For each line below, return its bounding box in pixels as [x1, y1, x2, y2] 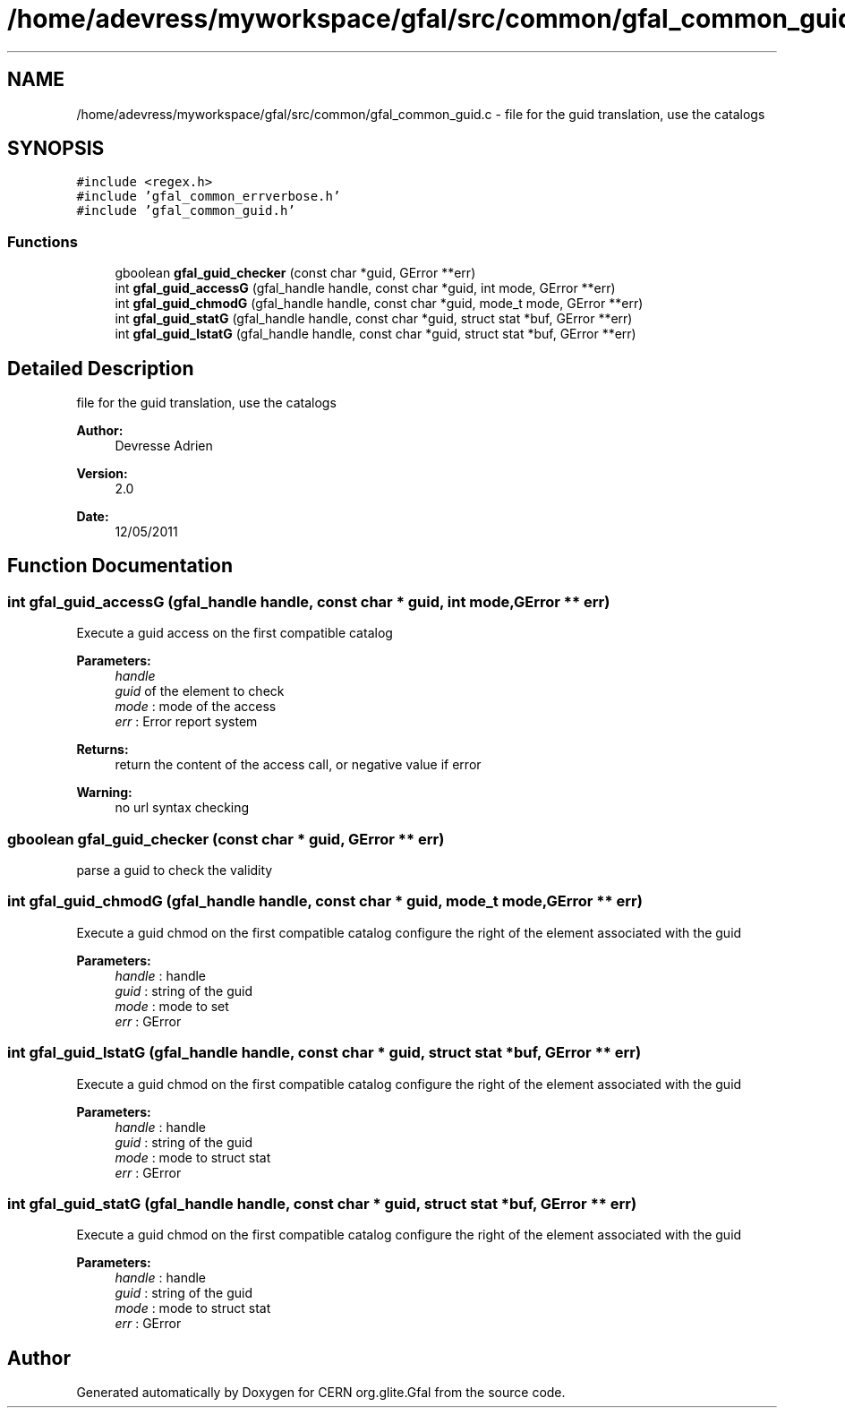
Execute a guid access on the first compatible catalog [76, 625, 393, 641]
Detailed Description [7, 356, 194, 380]
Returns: [76, 742, 129, 758]
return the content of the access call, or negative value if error [115, 757, 482, 773]
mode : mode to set [115, 998, 229, 1014]
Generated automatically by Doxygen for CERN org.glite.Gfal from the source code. [76, 1385, 566, 1401]
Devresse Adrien [115, 438, 213, 454]
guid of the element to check [115, 683, 285, 699]
